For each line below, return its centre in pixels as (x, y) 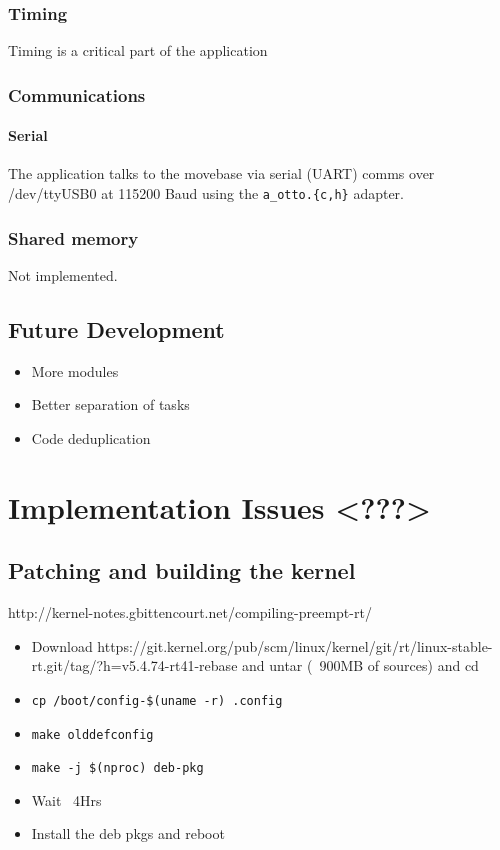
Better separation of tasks (110, 404)
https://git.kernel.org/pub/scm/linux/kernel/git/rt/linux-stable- (295, 645)
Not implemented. (63, 274)
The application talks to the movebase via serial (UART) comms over (221, 173)
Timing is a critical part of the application (138, 50)
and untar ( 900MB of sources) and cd (360, 665)
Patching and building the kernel (182, 570)
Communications (77, 94)
